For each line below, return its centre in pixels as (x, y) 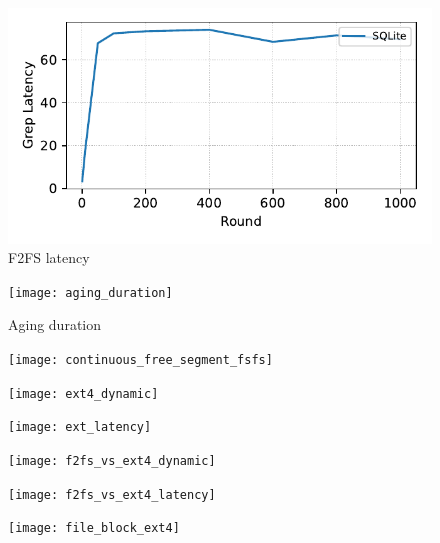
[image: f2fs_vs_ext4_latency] (112, 494)
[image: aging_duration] (90, 292)
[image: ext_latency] (80, 427)
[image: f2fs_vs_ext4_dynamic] (112, 460)
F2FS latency (49, 257)
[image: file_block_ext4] (94, 528)
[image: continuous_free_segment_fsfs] (140, 359)
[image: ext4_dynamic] (83, 393)
